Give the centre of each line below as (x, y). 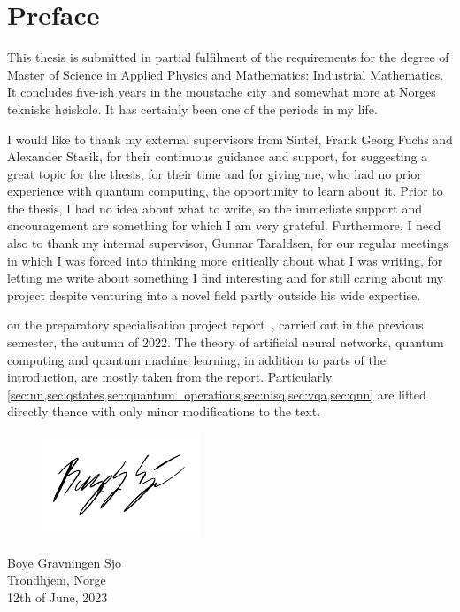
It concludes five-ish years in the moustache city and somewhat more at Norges (222, 92)
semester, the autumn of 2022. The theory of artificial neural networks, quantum (226, 342)
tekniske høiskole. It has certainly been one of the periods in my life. (192, 108)
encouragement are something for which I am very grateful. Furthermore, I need (224, 225)
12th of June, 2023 (57, 597)
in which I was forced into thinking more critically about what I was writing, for (225, 260)
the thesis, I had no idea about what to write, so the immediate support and (215, 208)
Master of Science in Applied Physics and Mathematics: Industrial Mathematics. (226, 74)
